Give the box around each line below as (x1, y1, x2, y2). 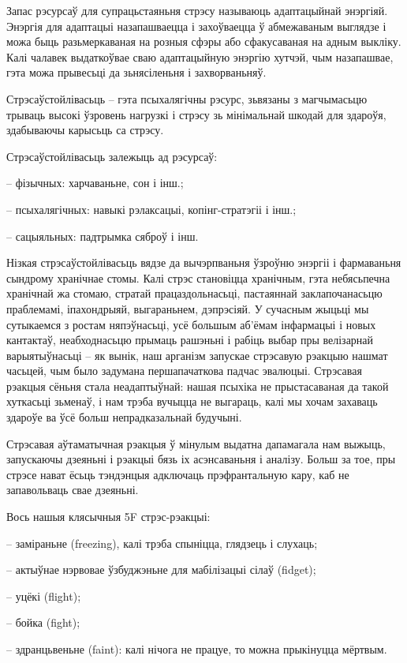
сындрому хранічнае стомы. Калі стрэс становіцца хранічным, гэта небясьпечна (6, 269, 390, 286)
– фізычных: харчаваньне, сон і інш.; (6, 174, 184, 191)
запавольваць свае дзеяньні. (6, 481, 139, 498)
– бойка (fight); (6, 614, 80, 631)
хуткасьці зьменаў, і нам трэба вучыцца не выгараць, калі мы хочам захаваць (6, 393, 378, 410)
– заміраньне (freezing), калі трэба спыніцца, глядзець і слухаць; (6, 534, 318, 551)
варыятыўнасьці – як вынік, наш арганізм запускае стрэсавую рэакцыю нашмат (6, 346, 388, 363)
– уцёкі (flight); (6, 587, 81, 604)
